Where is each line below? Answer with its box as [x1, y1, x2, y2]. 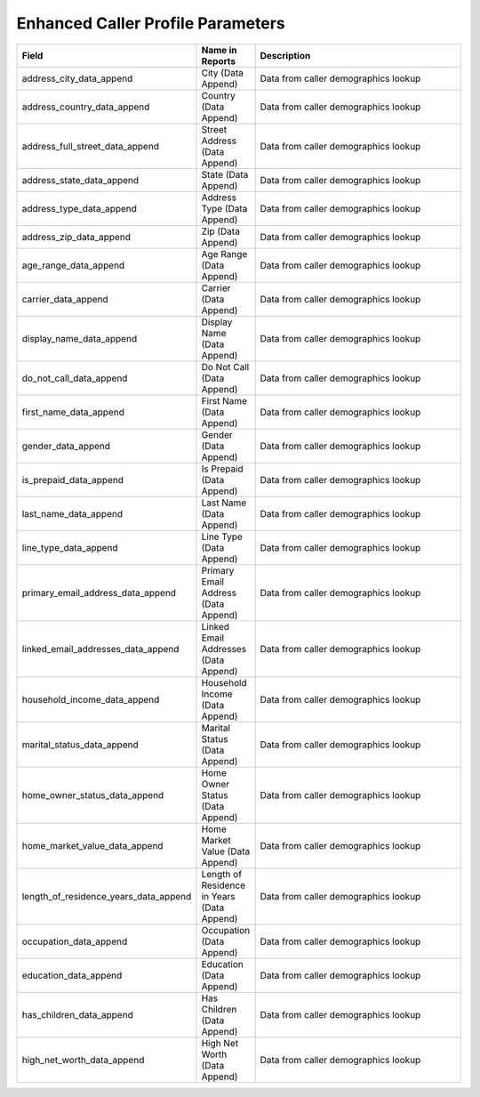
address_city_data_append [21, 72, 133, 85]
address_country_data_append [21, 101, 150, 113]
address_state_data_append [21, 173, 140, 186]
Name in [201, 44, 237, 56]
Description [260, 49, 311, 61]
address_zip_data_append [21, 230, 131, 243]
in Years [201, 890, 236, 902]
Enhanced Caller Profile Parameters [16, 13, 286, 33]
